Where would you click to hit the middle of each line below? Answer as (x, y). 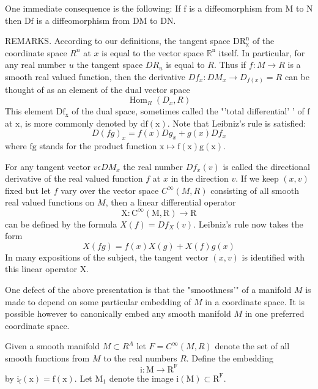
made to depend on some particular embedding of (98, 301)
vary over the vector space (110, 190)
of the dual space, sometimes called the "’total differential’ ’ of (188, 111)
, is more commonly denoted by (79, 123)
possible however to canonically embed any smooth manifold (118, 313)
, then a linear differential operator (171, 202)
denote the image (141, 378)
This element (29, 111)
